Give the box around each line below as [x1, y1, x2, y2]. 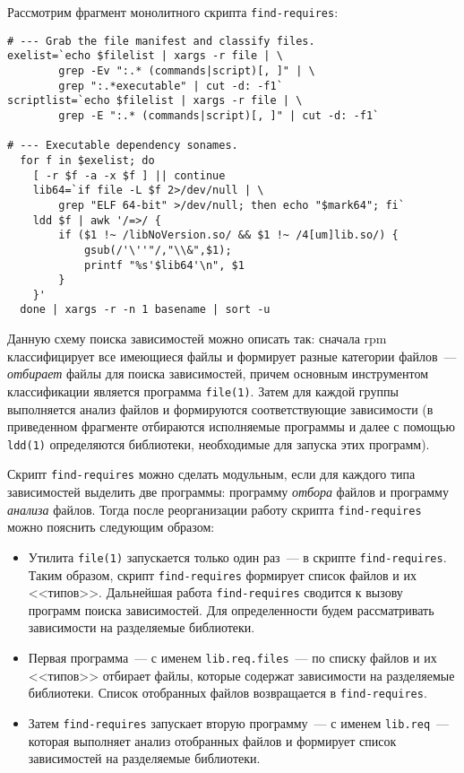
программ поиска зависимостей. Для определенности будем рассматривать [28, 600, 434, 619]
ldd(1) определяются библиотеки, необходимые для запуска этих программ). [7, 434, 430, 453]
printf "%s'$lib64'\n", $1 [83, 258, 245, 272]
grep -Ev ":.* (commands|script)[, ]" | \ [58, 64, 315, 77]
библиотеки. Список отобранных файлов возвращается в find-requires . [28, 683, 427, 702]
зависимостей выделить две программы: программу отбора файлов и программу [7, 482, 449, 501]
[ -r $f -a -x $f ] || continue [32, 169, 226, 182]
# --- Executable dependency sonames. [7, 139, 238, 152]
